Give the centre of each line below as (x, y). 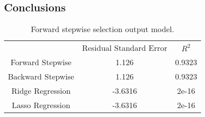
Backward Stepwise (41, 77)
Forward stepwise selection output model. (102, 29)
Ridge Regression (41, 91)
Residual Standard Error (125, 48)
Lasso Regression (41, 105)
